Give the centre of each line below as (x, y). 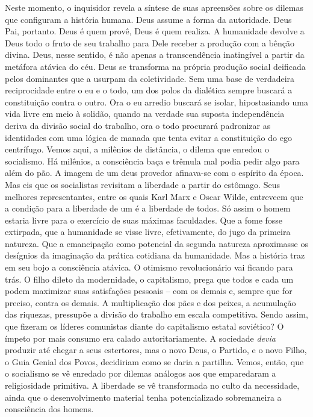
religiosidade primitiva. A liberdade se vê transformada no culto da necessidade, (152, 385)
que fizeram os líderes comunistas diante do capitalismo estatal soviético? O (144, 326)
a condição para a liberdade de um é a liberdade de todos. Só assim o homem (148, 208)
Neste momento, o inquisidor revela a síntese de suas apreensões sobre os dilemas (154, 7)
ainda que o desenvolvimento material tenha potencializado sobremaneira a (143, 397)
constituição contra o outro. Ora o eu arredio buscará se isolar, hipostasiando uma (156, 102)
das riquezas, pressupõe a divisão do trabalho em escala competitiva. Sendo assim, (156, 314)
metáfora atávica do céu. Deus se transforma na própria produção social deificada (155, 66)
